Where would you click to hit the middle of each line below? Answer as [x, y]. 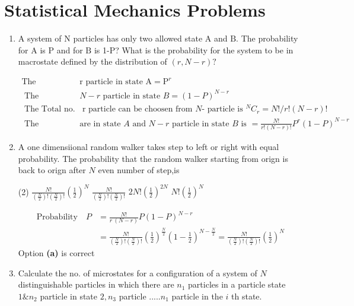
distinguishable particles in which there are [96, 284]
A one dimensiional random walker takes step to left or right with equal [149, 146]
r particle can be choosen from [137, 109]
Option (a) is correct [56, 253]
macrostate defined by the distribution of [93, 61]
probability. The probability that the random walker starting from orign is [153, 158]
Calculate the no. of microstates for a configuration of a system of [138, 272]
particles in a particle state [237, 284]
